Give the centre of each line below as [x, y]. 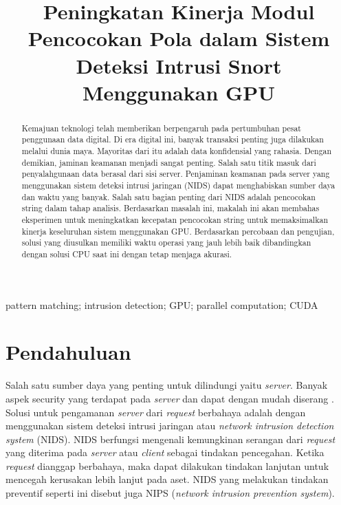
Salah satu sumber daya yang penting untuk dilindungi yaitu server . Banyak [167, 385]
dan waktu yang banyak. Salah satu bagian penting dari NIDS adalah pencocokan [168, 196]
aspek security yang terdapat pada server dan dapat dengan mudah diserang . [170, 398]
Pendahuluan [68, 352]
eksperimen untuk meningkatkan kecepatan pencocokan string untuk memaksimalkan [175, 219]
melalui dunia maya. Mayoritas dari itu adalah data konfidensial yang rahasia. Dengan [177, 151]
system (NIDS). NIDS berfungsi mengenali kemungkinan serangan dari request [170, 439]
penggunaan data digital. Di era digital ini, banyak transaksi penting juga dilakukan [173, 139]
